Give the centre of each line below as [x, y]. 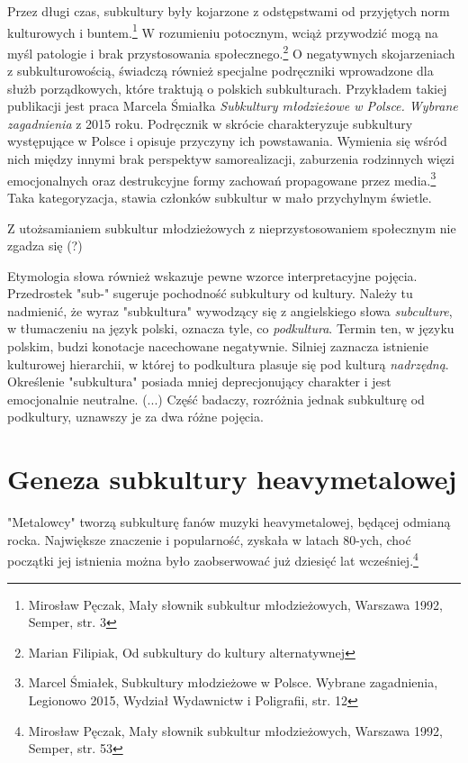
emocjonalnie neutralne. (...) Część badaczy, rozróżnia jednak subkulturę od [216, 399]
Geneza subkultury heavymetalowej [232, 479]
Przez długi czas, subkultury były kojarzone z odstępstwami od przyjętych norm [229, 11]
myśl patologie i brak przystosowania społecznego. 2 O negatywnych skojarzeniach [231, 51]
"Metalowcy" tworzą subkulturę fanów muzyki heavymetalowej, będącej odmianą [229, 522]
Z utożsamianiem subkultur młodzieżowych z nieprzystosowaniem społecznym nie [232, 227]
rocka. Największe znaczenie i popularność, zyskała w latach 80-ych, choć [209, 539]
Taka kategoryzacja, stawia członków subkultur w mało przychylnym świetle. [220, 197]
